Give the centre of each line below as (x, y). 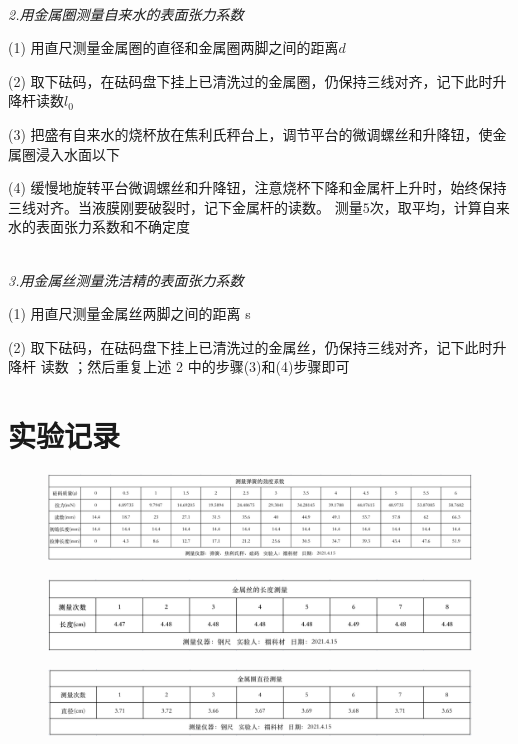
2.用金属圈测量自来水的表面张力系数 (126, 13)
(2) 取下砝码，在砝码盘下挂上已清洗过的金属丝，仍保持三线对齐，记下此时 (250, 346)
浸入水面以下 (77, 153)
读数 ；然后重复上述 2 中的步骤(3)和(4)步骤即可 (195, 366)
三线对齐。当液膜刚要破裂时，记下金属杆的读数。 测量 (185, 206)
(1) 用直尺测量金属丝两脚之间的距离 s (129, 313)
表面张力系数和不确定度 (112, 226)
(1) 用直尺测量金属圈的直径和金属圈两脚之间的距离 (173, 47)
